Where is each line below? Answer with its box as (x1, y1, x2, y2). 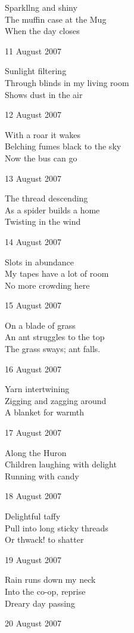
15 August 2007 (5, 299, 61, 311)
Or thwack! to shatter (5, 533, 84, 546)
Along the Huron (5, 446, 67, 458)
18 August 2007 (5, 490, 61, 502)
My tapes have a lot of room (5, 267, 109, 280)
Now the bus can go (5, 151, 77, 164)
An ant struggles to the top (5, 331, 105, 343)
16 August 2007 (5, 362, 61, 375)
